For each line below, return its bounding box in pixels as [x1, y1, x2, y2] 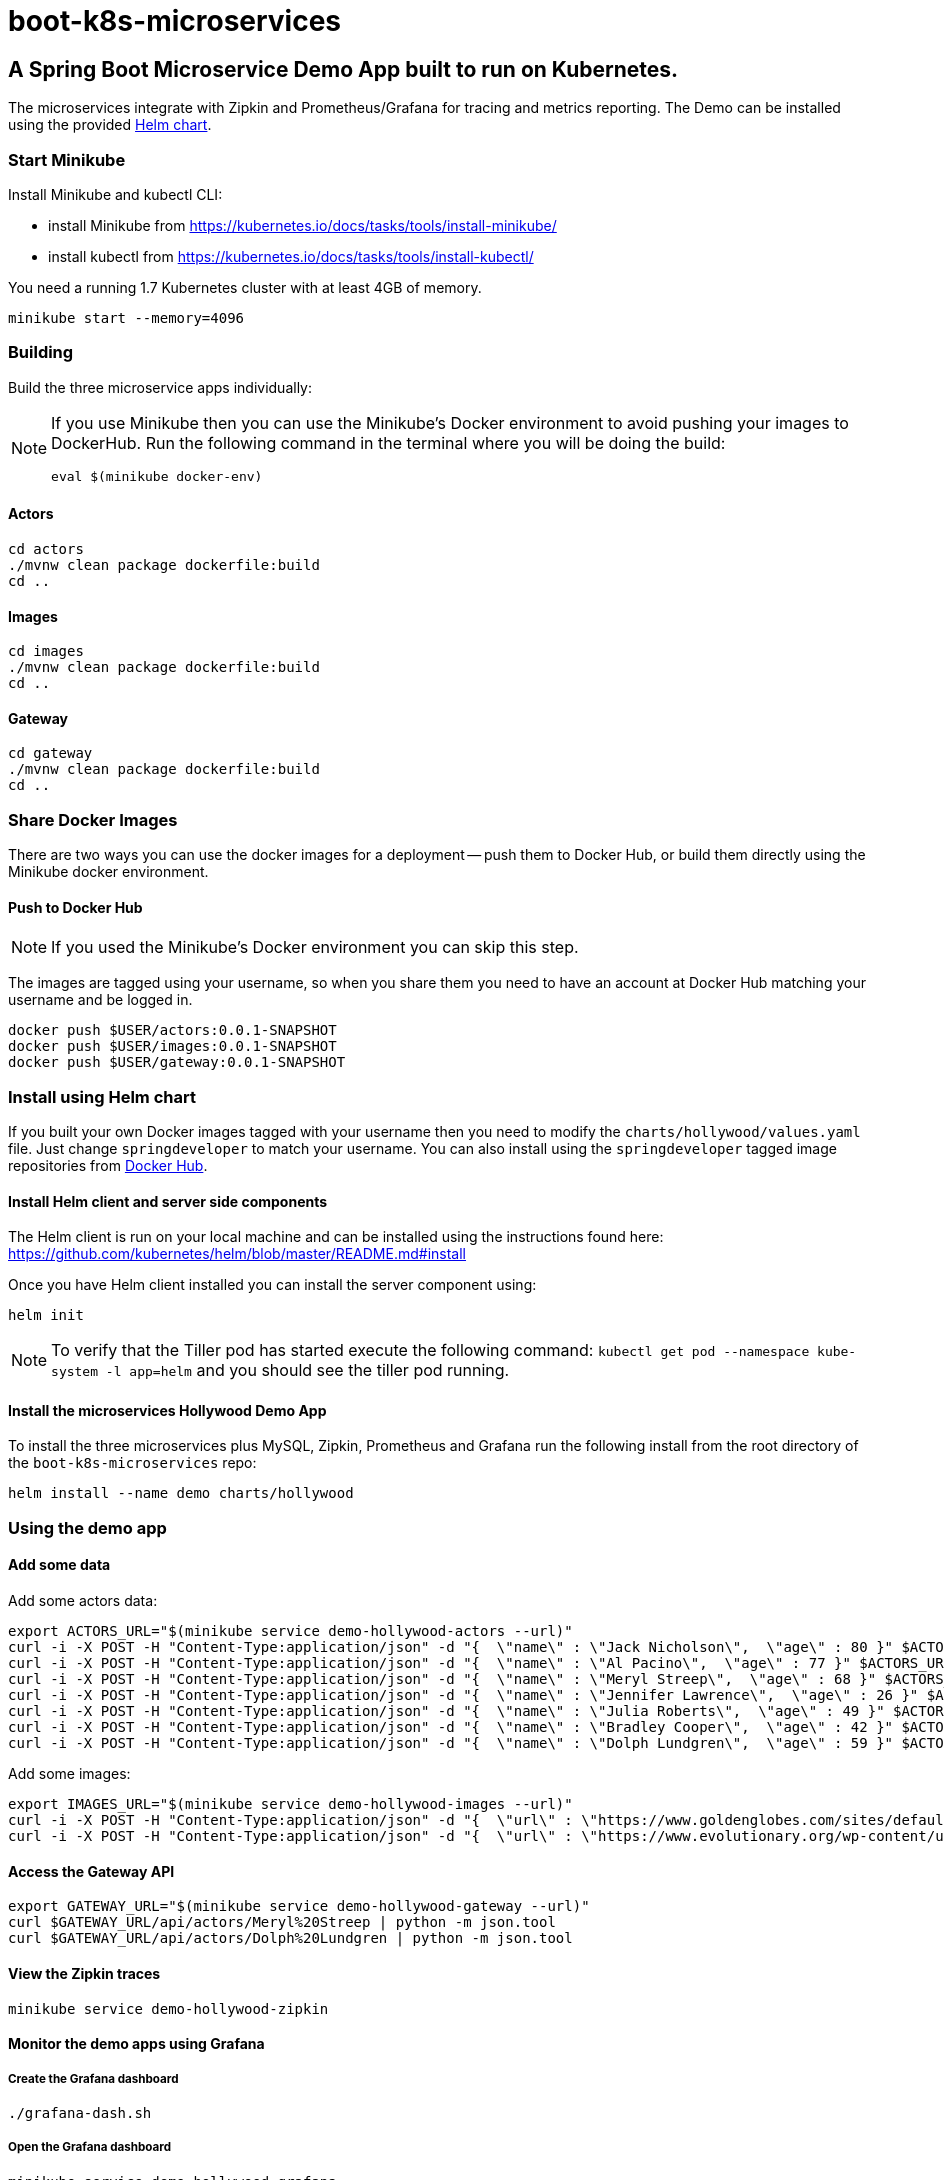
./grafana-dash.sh [8, 2104, 152, 2121]
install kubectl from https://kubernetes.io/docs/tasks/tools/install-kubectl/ [48, 247, 534, 265]
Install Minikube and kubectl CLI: [8, 185, 223, 203]
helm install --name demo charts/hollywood [8, 1485, 354, 1502]
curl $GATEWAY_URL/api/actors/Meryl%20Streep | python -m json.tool [8, 1914, 556, 1931]
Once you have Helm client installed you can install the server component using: [8, 1276, 537, 1294]
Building [8, 342, 74, 363]
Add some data [8, 1556, 111, 1574]
